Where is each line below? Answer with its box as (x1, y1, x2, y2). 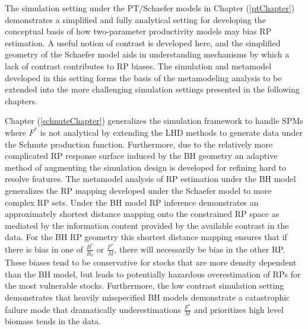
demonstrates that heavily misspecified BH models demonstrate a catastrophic (5, 290, 290, 303)
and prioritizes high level (193, 303, 284, 315)
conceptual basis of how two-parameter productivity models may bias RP (5, 25, 272, 37)
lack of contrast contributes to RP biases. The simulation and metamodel (5, 59, 272, 72)
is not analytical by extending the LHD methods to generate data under (40, 126, 303, 138)
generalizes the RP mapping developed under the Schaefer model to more (5, 184, 272, 196)
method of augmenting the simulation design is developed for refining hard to (5, 161, 287, 173)
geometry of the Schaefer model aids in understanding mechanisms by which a (5, 48, 290, 60)
